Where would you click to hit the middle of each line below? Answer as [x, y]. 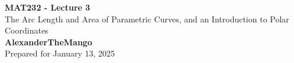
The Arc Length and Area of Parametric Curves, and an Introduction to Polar [147, 19]
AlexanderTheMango [49, 42]
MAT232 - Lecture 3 [48, 7]
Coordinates [27, 30]
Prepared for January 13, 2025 [60, 53]
